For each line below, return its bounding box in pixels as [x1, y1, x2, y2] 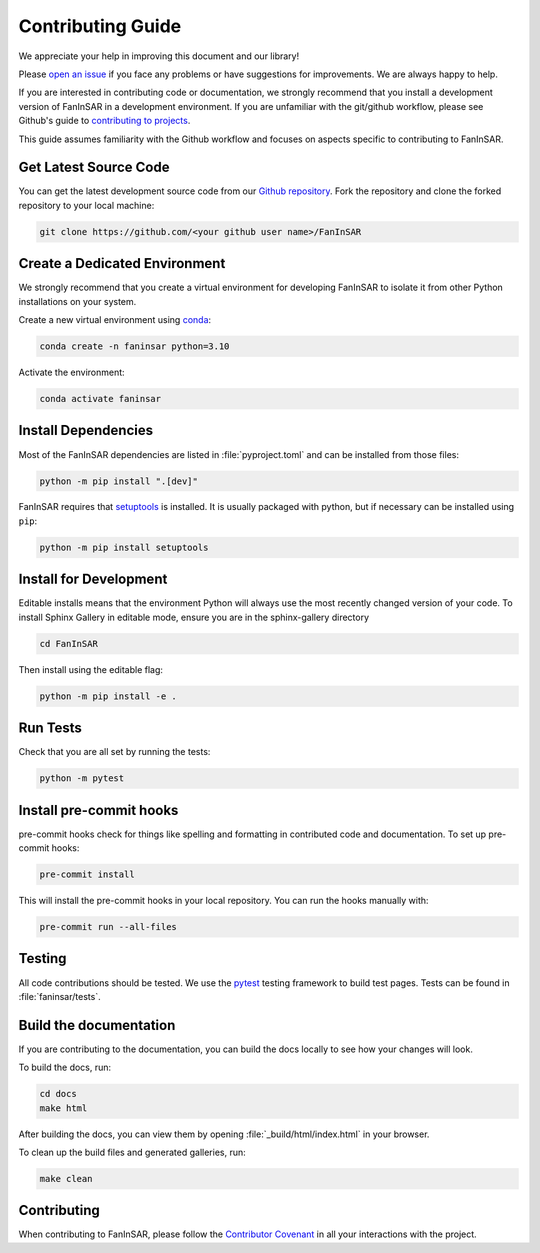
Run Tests [18, 720, 82, 737]
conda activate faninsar [39, 393, 162, 405]
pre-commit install [39, 869, 135, 880]
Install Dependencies [18, 422, 154, 439]
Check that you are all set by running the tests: [18, 746, 211, 758]
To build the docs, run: [18, 1061, 112, 1074]
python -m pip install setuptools [39, 541, 209, 553]
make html [39, 1102, 88, 1114]
